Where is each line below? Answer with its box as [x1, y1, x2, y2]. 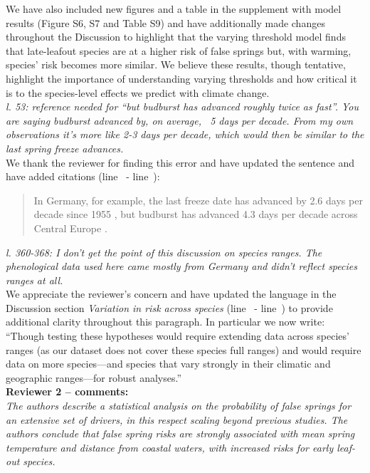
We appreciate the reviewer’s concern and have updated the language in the [6, 286, 337, 301]
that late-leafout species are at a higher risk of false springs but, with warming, [6, 43, 351, 58]
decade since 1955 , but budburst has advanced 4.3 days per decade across [33, 207, 358, 222]
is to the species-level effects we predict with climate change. [6, 85, 270, 100]
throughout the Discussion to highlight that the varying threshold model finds [6, 29, 346, 44]
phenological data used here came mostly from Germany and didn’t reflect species [6, 259, 357, 274]
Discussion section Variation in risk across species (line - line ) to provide [6, 300, 333, 315]
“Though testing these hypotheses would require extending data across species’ [6, 328, 349, 343]
